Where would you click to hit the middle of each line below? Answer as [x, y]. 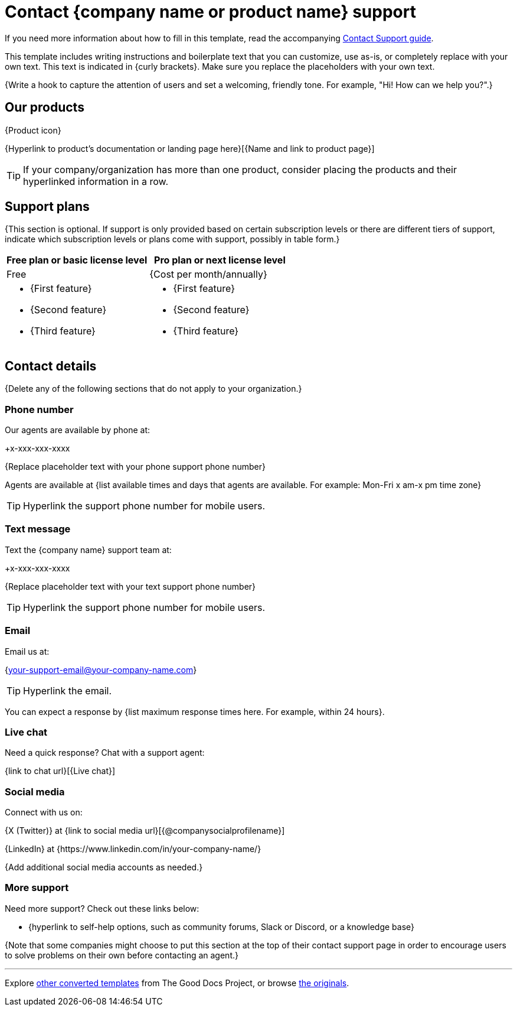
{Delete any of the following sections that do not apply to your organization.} [153, 389]
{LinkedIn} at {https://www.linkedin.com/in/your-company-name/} [133, 849]
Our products [45, 108]
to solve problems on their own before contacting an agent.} [122, 955]
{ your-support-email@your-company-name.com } [101, 669]
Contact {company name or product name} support [210, 12]
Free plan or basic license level [77, 260]
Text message [38, 529]
